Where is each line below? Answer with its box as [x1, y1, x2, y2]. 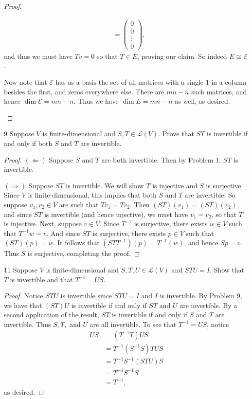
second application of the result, [4, 309, 99, 320]
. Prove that [158, 128, 194, 139]
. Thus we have [73, 96, 119, 106]
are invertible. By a [180, 300, 237, 310]
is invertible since [60, 290, 112, 301]
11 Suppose [4, 264, 37, 274]
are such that [59, 199, 99, 209]
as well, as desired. [175, 96, 230, 106]
